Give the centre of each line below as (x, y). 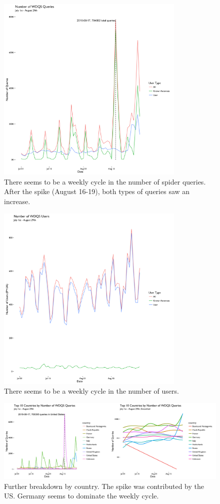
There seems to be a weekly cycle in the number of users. (91, 391)
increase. (17, 201)
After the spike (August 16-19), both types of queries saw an (97, 191)
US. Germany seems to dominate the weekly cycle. (81, 496)
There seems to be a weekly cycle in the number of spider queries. (105, 181)
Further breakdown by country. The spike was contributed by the (104, 486)
